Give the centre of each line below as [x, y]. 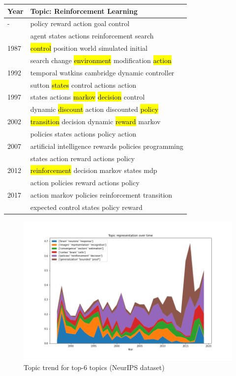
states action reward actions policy [82, 158]
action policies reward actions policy [85, 183]
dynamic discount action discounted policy [94, 109]
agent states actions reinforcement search [92, 36]
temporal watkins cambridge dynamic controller [102, 72]
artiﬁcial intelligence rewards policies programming [107, 146]
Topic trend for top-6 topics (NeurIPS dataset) [94, 367]
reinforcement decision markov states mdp [94, 170]
